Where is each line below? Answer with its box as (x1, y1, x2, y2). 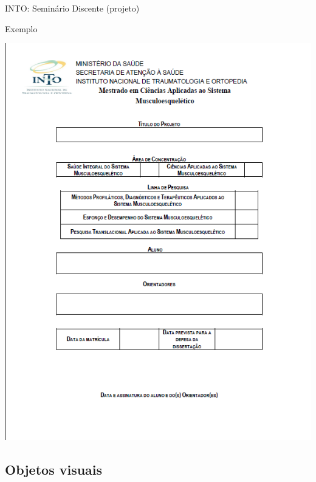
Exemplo (5, 22, 38, 35)
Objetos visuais (5, 460, 103, 479)
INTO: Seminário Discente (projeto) (5, 2, 140, 14)
